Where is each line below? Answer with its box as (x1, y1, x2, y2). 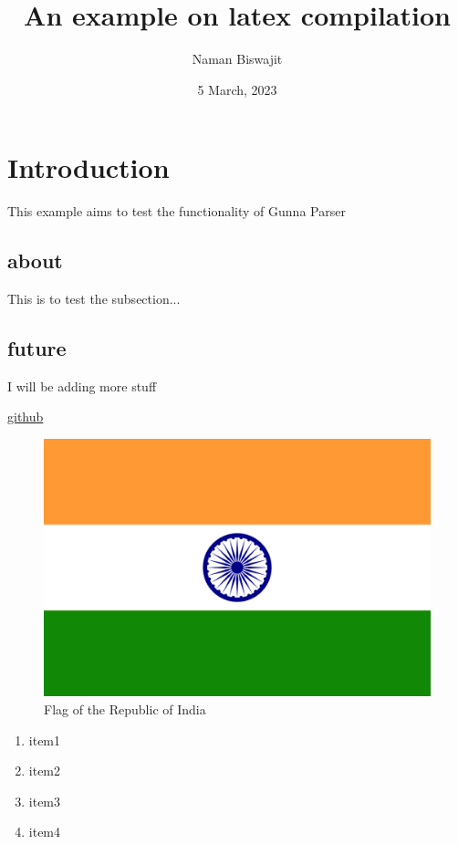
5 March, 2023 (197, 79, 277, 99)
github (7, 407, 44, 426)
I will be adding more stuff (7, 376, 157, 395)
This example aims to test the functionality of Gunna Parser (7, 202, 346, 221)
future (7, 334, 67, 362)
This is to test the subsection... (7, 289, 181, 308)
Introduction (7, 149, 170, 186)
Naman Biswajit (192, 49, 283, 68)
